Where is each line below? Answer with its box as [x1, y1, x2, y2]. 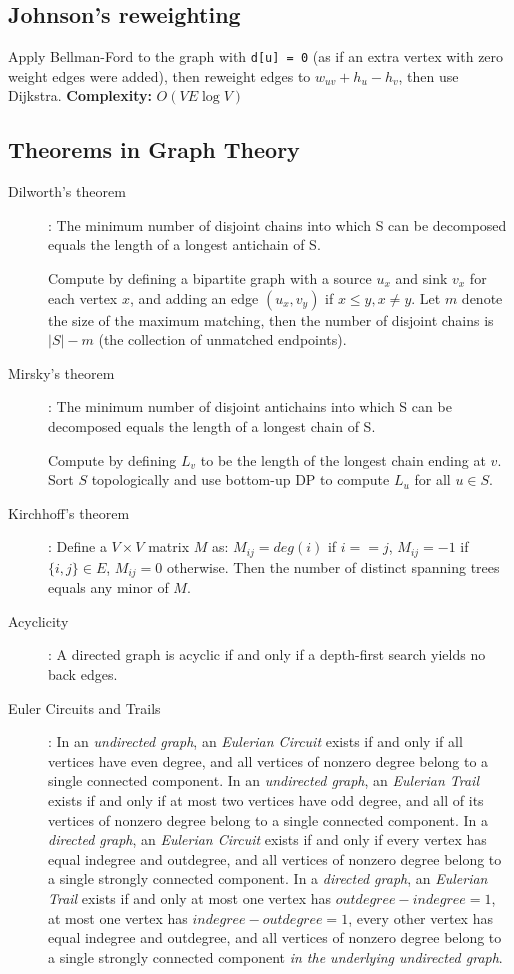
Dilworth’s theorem [8, 181, 126, 202]
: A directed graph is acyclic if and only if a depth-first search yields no [48, 644, 486, 665]
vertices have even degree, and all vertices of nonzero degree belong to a [48, 750, 489, 771]
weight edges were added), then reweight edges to [8, 65, 311, 86]
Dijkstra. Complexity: [8, 85, 152, 106]
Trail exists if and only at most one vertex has [48, 888, 332, 908]
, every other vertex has [348, 907, 493, 928]
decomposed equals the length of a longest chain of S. [48, 416, 376, 436]
